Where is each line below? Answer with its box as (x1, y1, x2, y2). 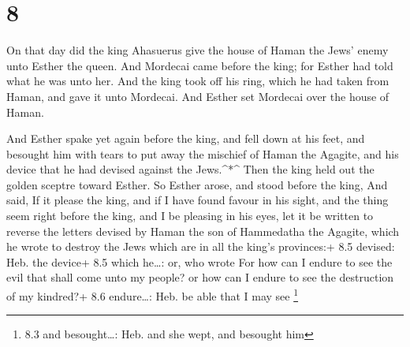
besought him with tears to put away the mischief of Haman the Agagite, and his (6, 145, 399, 162)
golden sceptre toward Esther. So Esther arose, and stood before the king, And (6, 176, 388, 192)
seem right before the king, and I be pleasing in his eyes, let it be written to (6, 207, 374, 224)
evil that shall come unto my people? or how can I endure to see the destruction (6, 269, 394, 285)
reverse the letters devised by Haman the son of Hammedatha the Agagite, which (6, 222, 400, 239)
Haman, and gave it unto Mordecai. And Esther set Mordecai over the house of (6, 88, 389, 104)
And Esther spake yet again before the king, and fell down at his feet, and (6, 130, 365, 147)
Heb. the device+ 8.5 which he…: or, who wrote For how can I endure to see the (6, 253, 393, 270)
